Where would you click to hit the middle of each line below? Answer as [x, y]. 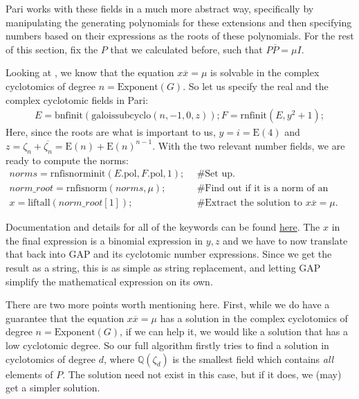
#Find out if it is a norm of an [263, 189]
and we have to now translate [285, 240]
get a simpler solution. [53, 388]
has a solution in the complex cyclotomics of [254, 318]
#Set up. [216, 174]
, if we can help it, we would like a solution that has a [234, 331]
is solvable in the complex [265, 72]
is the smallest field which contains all [253, 358]
